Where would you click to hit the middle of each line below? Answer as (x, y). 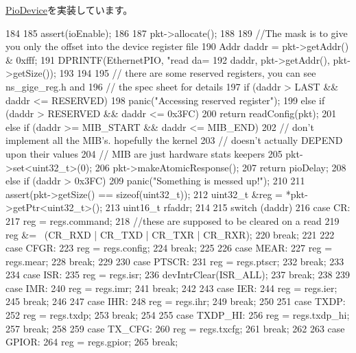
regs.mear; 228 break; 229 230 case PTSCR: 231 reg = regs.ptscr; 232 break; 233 (175, 261)
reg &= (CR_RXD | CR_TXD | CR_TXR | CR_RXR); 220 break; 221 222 (170, 234)
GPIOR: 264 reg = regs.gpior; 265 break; (92, 342)
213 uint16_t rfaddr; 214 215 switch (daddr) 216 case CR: (228, 207)
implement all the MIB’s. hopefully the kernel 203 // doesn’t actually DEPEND (174, 140)
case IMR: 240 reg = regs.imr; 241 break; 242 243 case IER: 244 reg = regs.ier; (171, 288)
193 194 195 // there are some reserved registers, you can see (188, 73)
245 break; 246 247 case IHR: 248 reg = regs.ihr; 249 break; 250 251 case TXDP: (176, 301)
